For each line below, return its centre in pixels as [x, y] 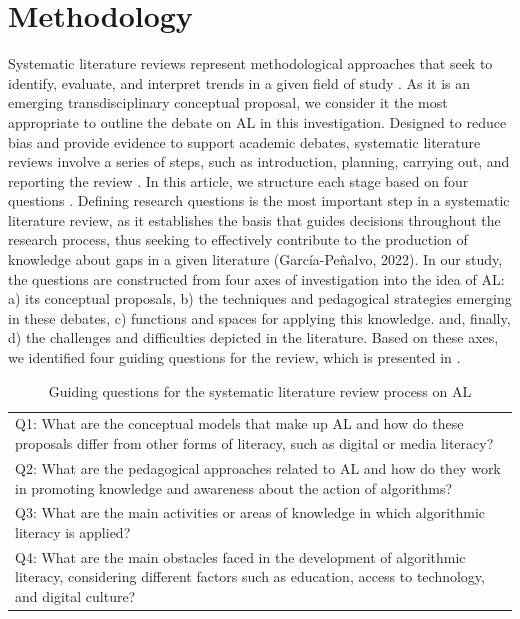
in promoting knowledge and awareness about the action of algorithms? [234, 487]
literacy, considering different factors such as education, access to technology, [250, 576]
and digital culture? [75, 595]
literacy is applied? [73, 531]
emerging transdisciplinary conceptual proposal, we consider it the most [228, 102]
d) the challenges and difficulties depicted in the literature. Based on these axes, [253, 337]
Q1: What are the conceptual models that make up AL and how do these [239, 423]
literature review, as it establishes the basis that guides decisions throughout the [254, 219]
